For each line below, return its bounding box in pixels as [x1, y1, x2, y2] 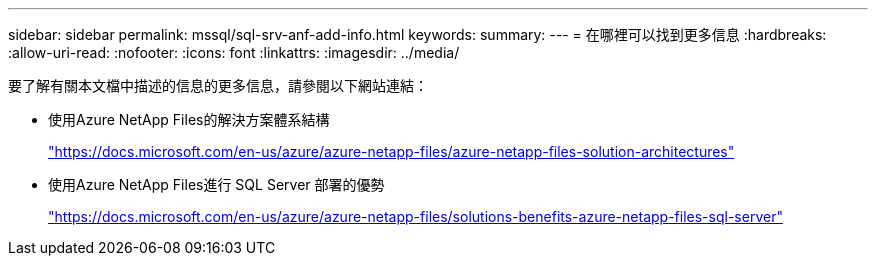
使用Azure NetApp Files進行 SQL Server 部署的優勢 [48, 176, 385, 193]
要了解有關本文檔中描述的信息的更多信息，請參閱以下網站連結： [8, 77, 428, 94]
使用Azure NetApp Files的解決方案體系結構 [48, 111, 330, 128]
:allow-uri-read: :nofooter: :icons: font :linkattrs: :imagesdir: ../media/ [8, 44, 460, 61]
